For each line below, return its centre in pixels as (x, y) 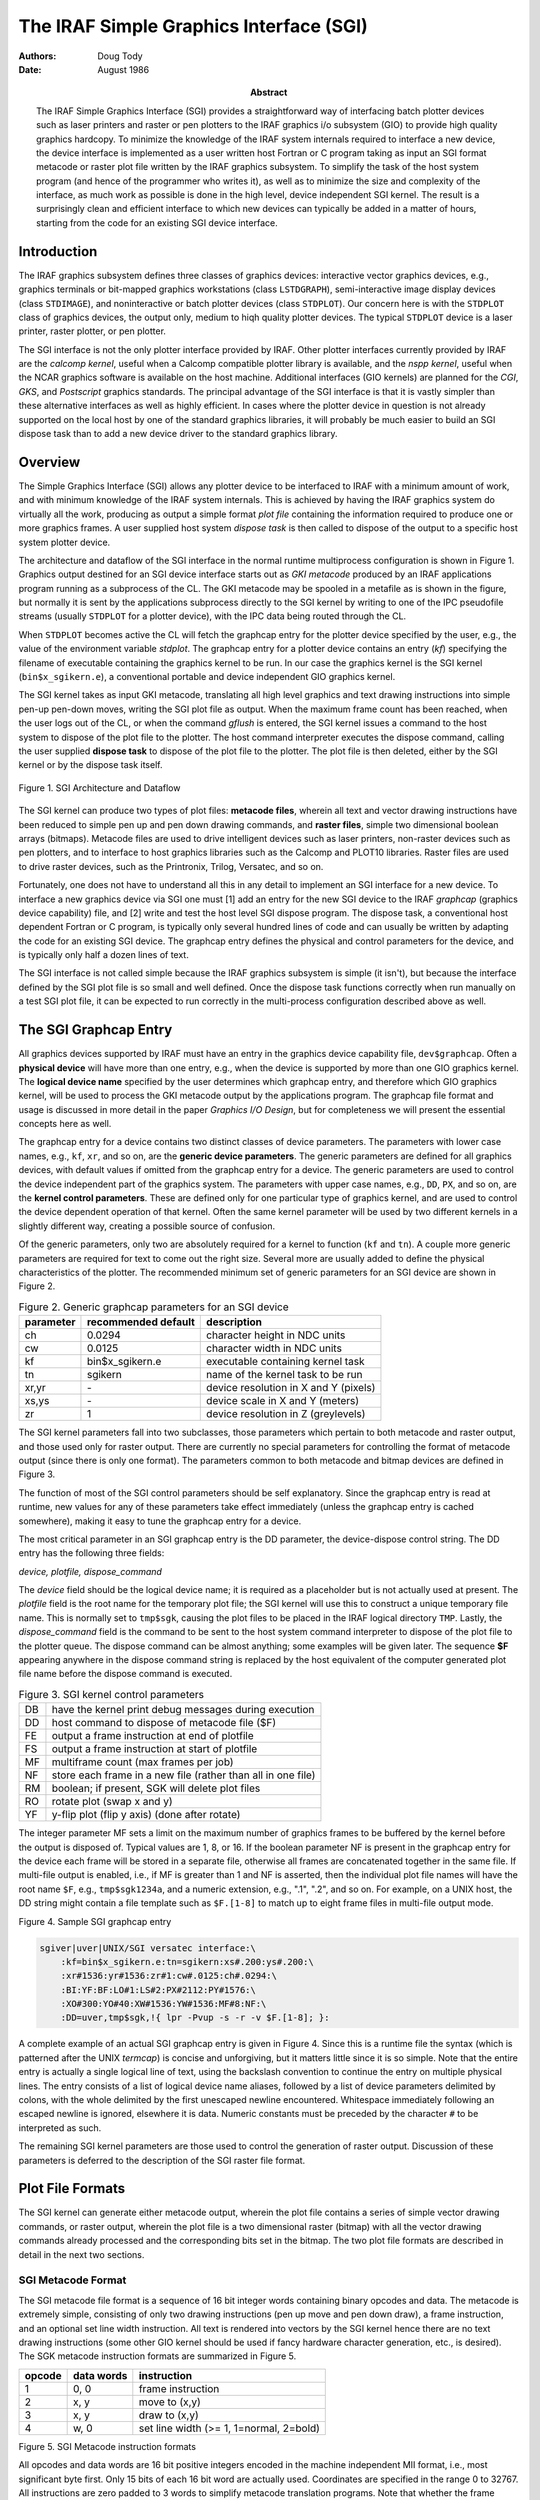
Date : (30, 69)
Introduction (58, 251)
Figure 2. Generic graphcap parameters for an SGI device (153, 1307)
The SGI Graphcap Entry (95, 1030)
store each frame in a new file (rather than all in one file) (183, 1775)
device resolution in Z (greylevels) (286, 1414)
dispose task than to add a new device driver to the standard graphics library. (178, 434)
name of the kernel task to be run (284, 1375)
